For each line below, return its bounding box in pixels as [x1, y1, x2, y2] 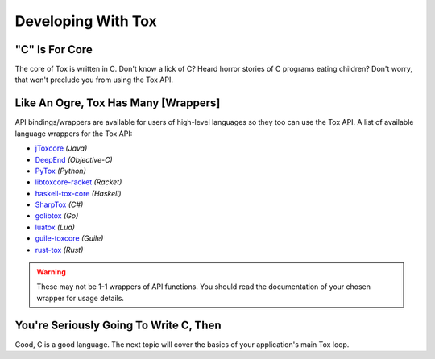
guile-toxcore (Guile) [35, 233, 104, 243]
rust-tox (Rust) [35, 245, 84, 254]
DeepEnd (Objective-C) [35, 155, 113, 164]
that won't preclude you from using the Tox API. [14, 75, 173, 85]
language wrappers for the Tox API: [14, 129, 133, 138]
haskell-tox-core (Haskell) [35, 188, 122, 198]
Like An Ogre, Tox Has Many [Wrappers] [14, 97, 221, 110]
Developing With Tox [14, 12, 157, 30]
